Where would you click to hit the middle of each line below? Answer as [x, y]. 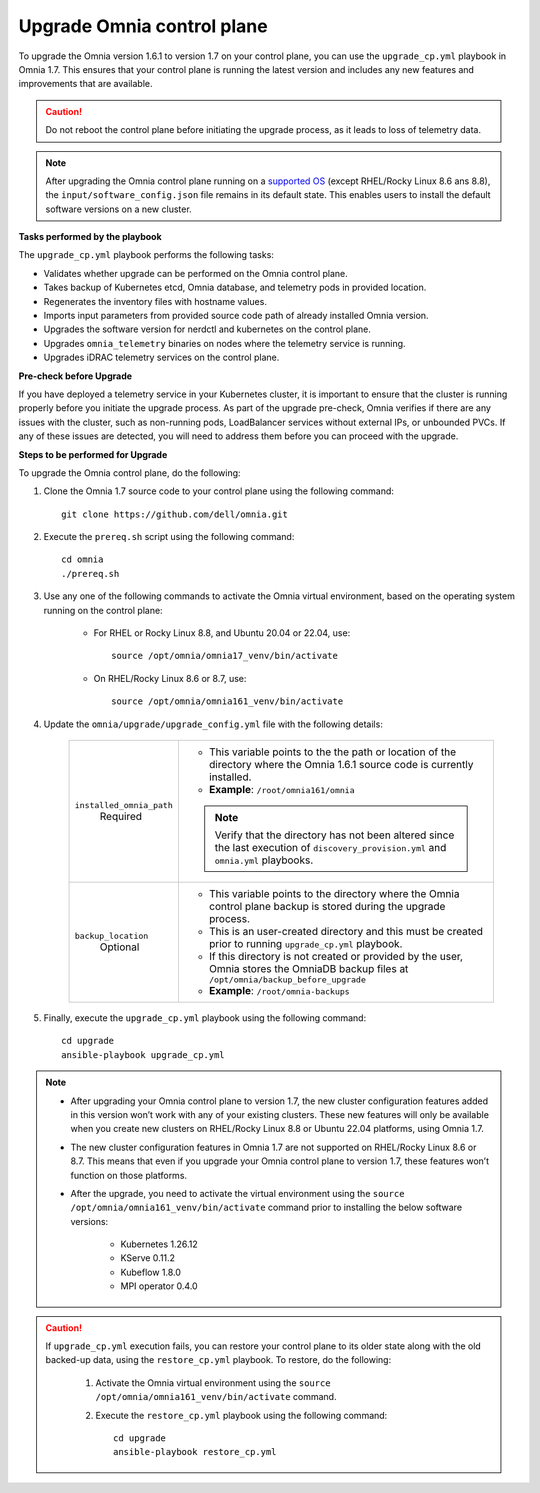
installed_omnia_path [124, 805]
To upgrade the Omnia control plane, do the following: [129, 472]
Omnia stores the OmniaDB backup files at [308, 968]
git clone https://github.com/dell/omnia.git [175, 514]
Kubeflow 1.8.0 [151, 1272]
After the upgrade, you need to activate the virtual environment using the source [237, 1193]
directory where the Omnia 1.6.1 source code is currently [341, 764]
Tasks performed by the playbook [90, 237]
